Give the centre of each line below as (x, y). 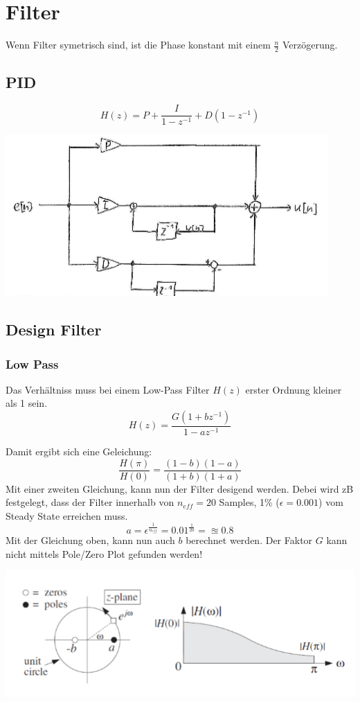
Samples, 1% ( (249, 502)
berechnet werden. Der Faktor (249, 539)
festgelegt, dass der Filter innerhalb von (90, 502)
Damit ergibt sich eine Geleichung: (79, 451)
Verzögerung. (310, 45)
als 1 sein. (27, 403)
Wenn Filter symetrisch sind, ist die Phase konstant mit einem (138, 45)
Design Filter (54, 330)
